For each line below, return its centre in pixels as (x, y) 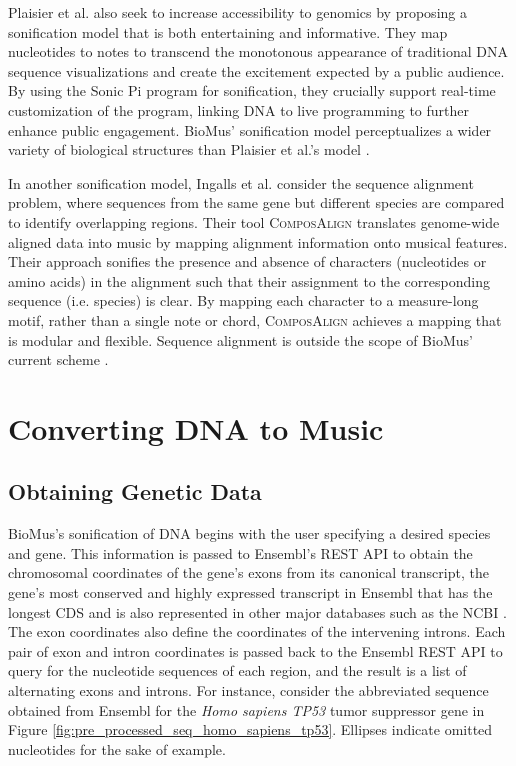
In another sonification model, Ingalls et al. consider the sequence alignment (241, 182)
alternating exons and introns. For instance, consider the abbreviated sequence (248, 690)
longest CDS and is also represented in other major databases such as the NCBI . (257, 611)
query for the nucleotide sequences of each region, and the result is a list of (237, 670)
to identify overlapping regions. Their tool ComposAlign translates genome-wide (254, 221)
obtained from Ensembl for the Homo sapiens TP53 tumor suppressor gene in (246, 709)
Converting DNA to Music (196, 427)
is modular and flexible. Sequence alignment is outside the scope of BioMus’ (240, 339)
